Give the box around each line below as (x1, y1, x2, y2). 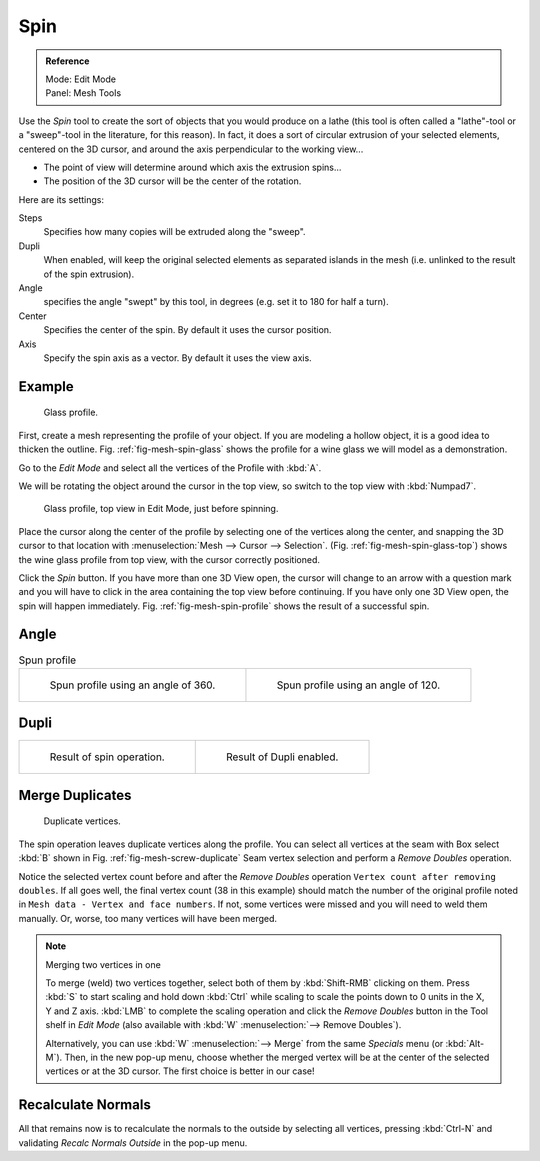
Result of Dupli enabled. (225, 750, 339, 764)
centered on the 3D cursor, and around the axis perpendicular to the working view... (18, 143, 364, 155)
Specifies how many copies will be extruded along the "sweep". (43, 226, 306, 238)
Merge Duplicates (18, 786, 132, 804)
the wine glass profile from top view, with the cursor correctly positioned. (18, 553, 320, 565)
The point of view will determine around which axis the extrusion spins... (43, 161, 342, 173)
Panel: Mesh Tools (45, 87, 122, 99)
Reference (45, 55, 90, 67)
